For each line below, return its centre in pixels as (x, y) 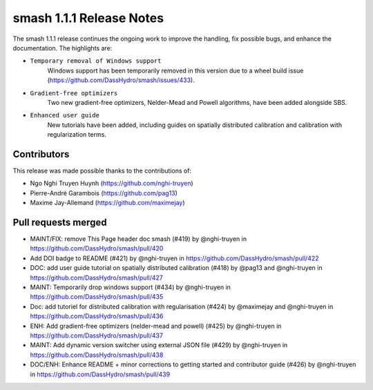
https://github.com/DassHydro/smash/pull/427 (97, 277)
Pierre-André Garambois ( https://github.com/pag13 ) (104, 193)
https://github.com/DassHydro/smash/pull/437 (97, 335)
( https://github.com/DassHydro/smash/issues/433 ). (121, 80)
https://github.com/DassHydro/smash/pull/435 (97, 297)
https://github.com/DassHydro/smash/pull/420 (97, 248)
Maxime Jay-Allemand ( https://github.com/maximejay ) (108, 203)
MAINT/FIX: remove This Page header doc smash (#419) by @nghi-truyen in (138, 239)
